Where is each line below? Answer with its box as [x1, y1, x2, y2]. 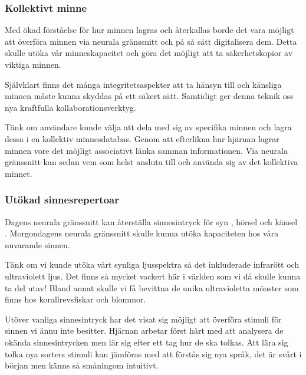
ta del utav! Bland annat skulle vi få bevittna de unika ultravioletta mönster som [5, 281, 299, 294]
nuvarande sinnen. [5, 238, 70, 251]
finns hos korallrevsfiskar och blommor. [5, 293, 146, 305]
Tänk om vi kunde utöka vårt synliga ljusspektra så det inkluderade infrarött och [5, 258, 300, 271]
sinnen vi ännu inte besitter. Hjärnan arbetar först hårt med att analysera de [5, 324, 284, 337]
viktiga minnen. [5, 58, 61, 70]
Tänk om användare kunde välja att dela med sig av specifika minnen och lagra [5, 121, 292, 133]
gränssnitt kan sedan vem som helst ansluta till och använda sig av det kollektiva [5, 156, 298, 168]
